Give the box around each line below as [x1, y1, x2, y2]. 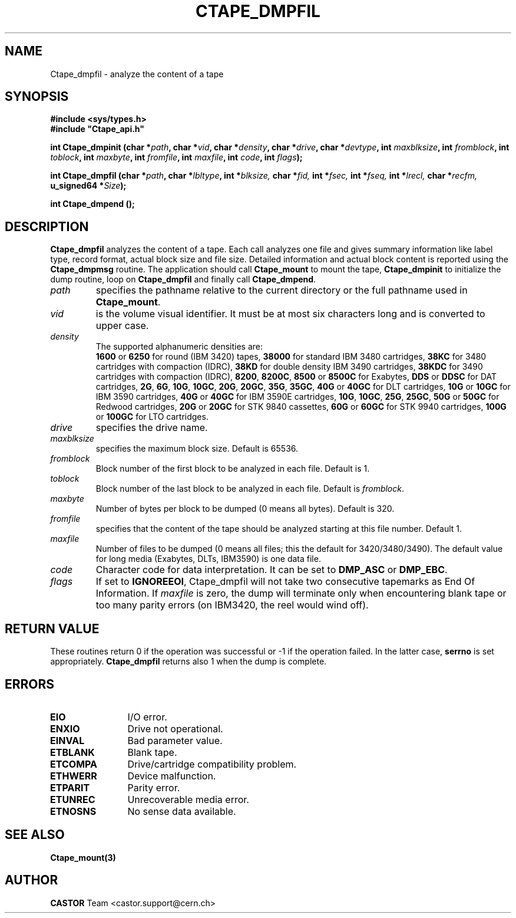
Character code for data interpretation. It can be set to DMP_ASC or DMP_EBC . [95, 564, 448, 576]
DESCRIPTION [5, 219, 89, 234]
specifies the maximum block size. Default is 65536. [95, 443, 299, 454]
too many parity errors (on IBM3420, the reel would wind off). [95, 599, 369, 611]
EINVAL [50, 734, 85, 746]
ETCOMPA [50, 758, 98, 770]
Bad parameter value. [127, 734, 223, 746]
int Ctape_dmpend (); [50, 199, 135, 209]
